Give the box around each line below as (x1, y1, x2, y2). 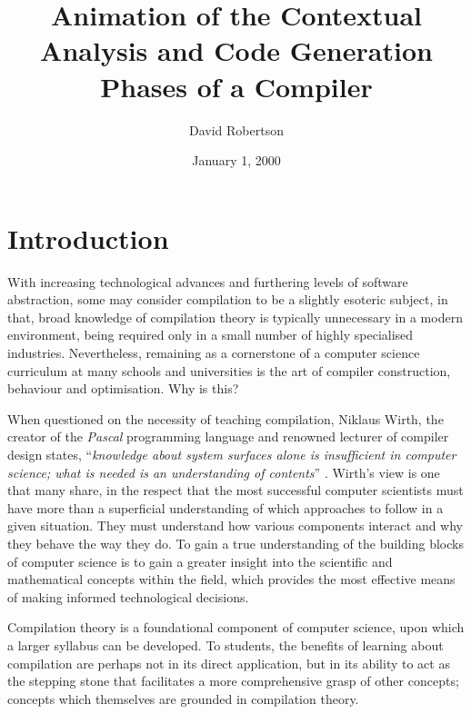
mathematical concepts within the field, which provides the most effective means (7, 570, 456, 589)
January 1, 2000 (192, 151, 281, 170)
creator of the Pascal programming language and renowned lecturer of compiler (7, 427, 449, 446)
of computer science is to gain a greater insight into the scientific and (7, 551, 393, 570)
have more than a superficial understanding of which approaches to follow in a (7, 498, 444, 517)
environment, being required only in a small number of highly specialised (7, 325, 414, 344)
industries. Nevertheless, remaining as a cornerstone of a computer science (7, 343, 420, 362)
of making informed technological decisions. (7, 587, 249, 606)
